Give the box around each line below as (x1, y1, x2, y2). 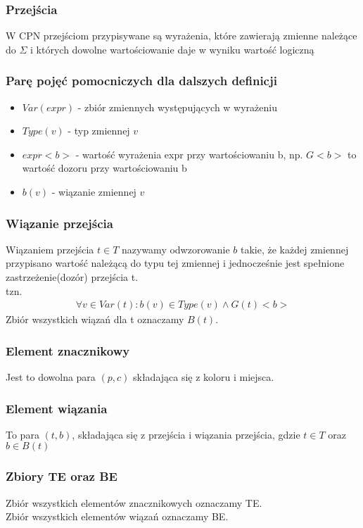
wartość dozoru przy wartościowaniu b (22, 161, 187, 175)
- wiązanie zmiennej (51, 184, 136, 199)
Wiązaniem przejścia (6, 241, 94, 256)
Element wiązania (6, 399, 108, 417)
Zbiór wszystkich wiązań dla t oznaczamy (6, 312, 184, 327)
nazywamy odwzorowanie (122, 241, 230, 256)
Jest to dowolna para (6, 370, 96, 384)
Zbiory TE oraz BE (6, 467, 117, 485)
